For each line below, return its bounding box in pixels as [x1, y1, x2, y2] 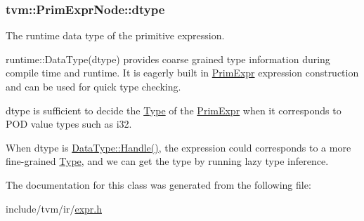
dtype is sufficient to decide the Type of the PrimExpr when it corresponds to [6, 102, 342, 117]
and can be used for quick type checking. [6, 79, 181, 93]
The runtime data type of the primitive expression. [6, 28, 225, 43]
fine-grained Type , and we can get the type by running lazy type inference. [6, 154, 329, 168]
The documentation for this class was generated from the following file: [6, 177, 311, 192]
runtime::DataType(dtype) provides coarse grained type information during [6, 51, 330, 66]
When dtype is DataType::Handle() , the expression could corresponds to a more [6, 140, 351, 154]
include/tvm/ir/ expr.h [6, 201, 103, 215]
